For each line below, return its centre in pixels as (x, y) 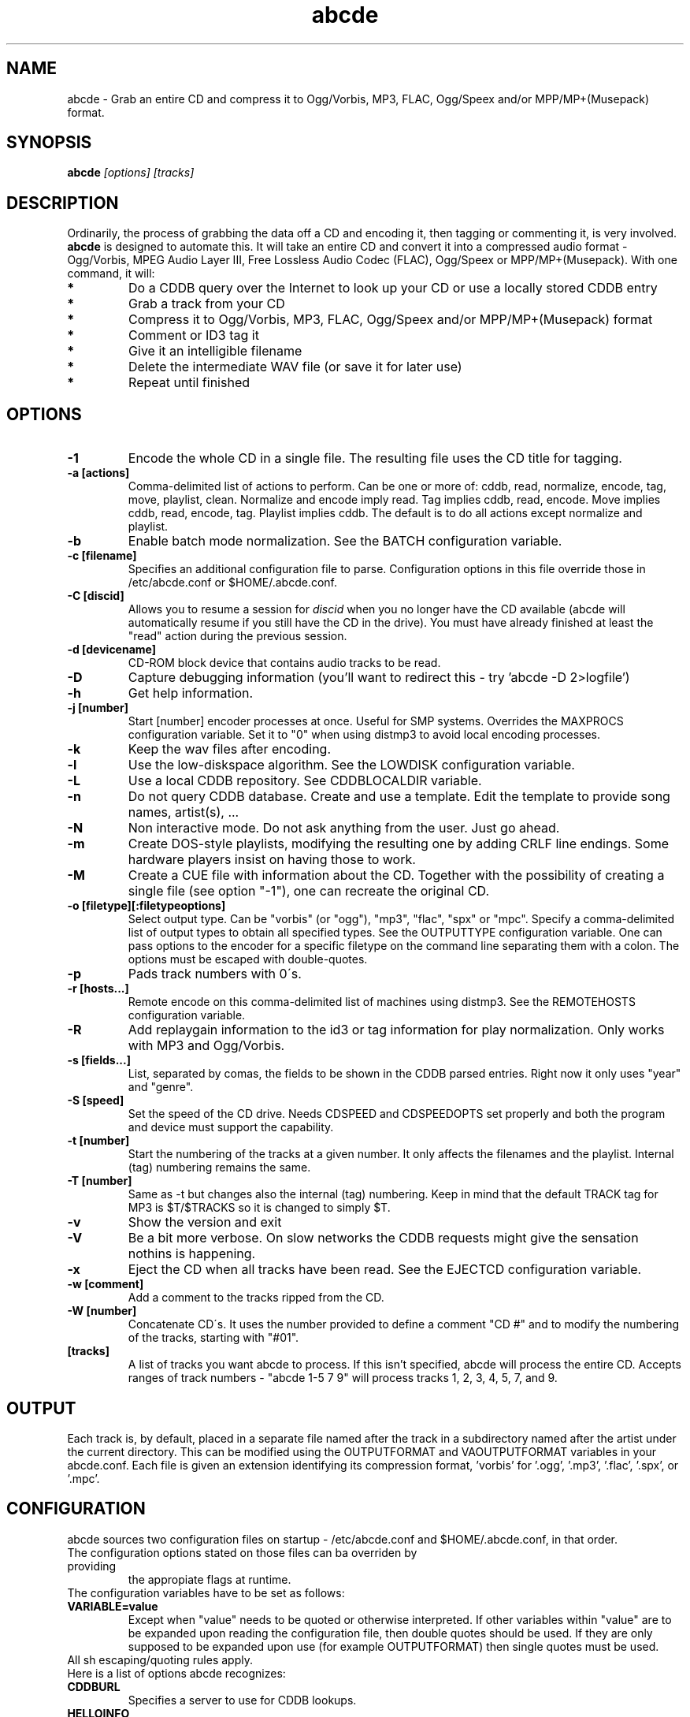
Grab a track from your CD (207, 304)
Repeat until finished (189, 383)
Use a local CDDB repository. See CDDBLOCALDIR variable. (305, 781)
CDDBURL (94, 1686)
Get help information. (191, 693)
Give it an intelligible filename (215, 351)
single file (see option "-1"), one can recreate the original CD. (309, 891)
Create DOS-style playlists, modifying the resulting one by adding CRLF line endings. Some (398, 844)
